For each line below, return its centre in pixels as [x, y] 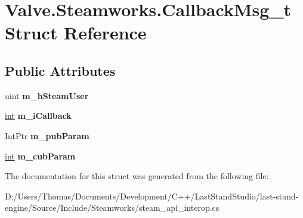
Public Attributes [60, 70]
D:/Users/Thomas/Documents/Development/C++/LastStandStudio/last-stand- [152, 196]
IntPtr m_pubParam [47, 135]
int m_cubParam [40, 156]
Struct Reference [76, 33]
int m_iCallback [38, 116]
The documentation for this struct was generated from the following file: [137, 176]
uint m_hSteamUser [47, 95]
